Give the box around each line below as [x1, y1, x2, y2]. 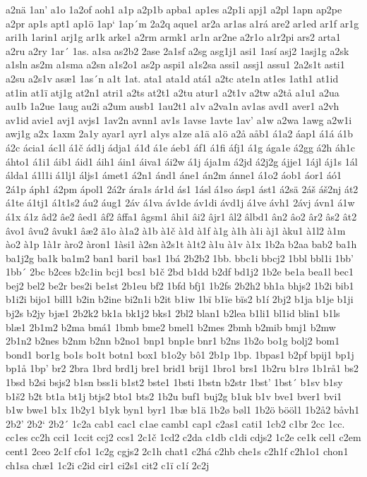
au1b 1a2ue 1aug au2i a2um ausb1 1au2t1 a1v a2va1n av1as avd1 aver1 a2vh [6, 99, 339, 113]
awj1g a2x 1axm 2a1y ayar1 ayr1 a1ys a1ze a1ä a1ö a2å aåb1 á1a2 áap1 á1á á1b [6, 126, 354, 141]
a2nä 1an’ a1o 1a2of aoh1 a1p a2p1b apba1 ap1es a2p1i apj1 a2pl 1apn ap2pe [6, 2, 342, 16]
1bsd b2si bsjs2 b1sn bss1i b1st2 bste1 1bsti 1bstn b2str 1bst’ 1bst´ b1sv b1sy [6, 375, 343, 390]
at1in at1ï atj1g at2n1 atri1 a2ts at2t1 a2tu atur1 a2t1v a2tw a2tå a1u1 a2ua [6, 85, 339, 99]
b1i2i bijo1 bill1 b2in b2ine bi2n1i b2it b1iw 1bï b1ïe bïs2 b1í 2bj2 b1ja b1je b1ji [6, 292, 354, 306]
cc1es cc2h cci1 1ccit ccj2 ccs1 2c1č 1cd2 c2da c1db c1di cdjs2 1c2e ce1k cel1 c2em [6, 430, 361, 445]
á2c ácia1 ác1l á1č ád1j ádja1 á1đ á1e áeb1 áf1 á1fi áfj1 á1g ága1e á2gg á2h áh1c [6, 140, 356, 154]
